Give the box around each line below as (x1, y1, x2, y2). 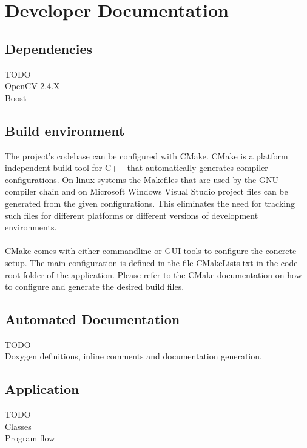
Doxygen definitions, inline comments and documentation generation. (5, 350, 262, 363)
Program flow (5, 432, 55, 444)
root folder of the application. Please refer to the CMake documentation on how (5, 268, 302, 281)
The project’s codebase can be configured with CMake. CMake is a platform (5, 149, 288, 162)
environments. (5, 221, 57, 233)
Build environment (5, 121, 125, 139)
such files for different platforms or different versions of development (5, 209, 258, 221)
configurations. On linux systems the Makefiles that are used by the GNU (5, 173, 278, 186)
